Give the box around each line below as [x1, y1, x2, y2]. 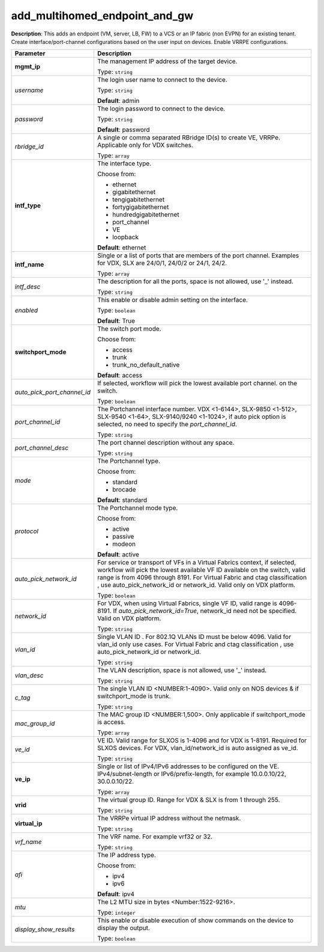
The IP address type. [97, 851, 156, 859]
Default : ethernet [97, 243, 146, 252]
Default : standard [97, 496, 148, 504]
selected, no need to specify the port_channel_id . [97, 420, 237, 429]
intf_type [14, 201, 41, 210]
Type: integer [97, 908, 136, 917]
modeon [112, 540, 136, 548]
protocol [14, 527, 39, 535]
